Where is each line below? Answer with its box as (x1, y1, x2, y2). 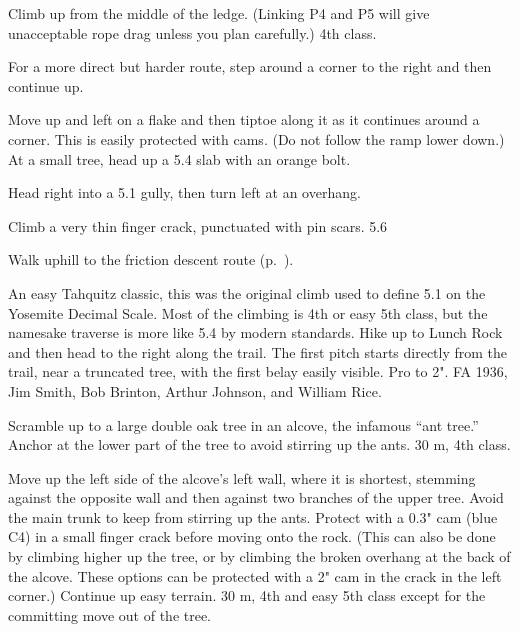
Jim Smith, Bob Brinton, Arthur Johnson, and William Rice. (8, 380, 382, 401)
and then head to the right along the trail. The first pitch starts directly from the (8, 341, 508, 362)
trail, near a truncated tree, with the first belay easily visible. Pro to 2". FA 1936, (8, 361, 508, 382)
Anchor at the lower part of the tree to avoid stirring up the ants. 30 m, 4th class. (8, 434, 511, 455)
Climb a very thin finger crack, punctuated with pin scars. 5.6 (8, 215, 388, 236)
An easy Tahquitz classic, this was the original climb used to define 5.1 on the (8, 282, 486, 303)
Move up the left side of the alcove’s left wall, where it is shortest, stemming (8, 467, 476, 488)
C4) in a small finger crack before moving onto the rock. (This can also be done (8, 526, 496, 547)
